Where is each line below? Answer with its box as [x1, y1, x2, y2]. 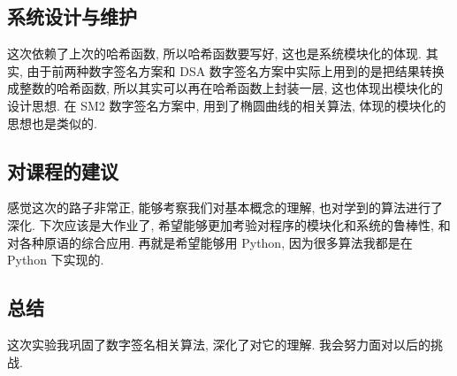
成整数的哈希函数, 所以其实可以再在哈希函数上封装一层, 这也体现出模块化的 [7, 79, 444, 97]
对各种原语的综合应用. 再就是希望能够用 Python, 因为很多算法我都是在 [7, 233, 413, 251]
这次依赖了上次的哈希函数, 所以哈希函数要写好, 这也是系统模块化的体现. [7, 44, 422, 63]
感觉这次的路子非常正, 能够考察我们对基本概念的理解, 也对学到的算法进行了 [7, 198, 444, 217]
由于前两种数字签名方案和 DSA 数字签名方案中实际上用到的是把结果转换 [27, 61, 445, 80]
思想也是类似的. [7, 113, 97, 132]
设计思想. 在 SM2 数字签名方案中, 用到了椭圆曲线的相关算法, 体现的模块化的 [7, 96, 446, 114]
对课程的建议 [7, 157, 118, 184]
